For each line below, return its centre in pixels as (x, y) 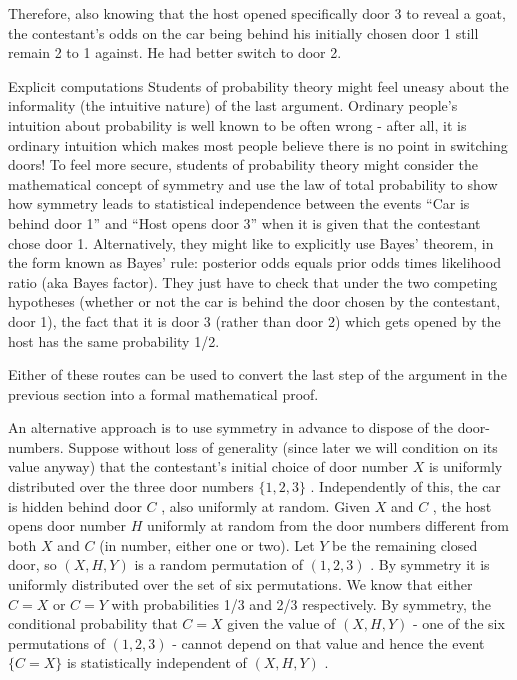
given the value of (281, 623)
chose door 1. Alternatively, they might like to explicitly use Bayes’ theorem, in (251, 242)
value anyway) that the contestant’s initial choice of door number (208, 466)
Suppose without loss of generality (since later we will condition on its (283, 446)
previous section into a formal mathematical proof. (163, 393)
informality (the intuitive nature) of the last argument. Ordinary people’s (233, 105)
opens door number (67, 525)
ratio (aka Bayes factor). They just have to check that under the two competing (253, 281)
